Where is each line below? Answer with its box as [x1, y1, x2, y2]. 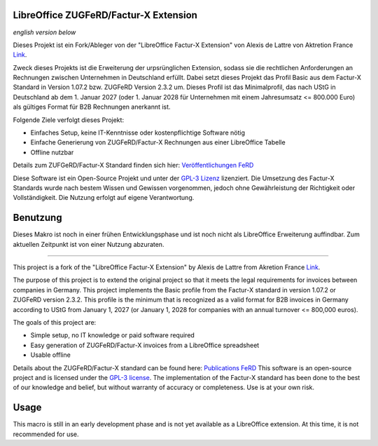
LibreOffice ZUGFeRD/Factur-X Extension [13, 9, 197, 21]
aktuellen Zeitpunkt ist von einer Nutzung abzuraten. [13, 240, 164, 248]
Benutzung [13, 212, 62, 224]
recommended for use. [13, 430, 80, 438]
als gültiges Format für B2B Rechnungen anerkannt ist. [13, 102, 171, 111]
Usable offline [30, 351, 71, 359]
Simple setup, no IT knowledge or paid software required [30, 331, 195, 339]
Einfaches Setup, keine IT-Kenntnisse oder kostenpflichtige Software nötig [30, 128, 245, 137]
